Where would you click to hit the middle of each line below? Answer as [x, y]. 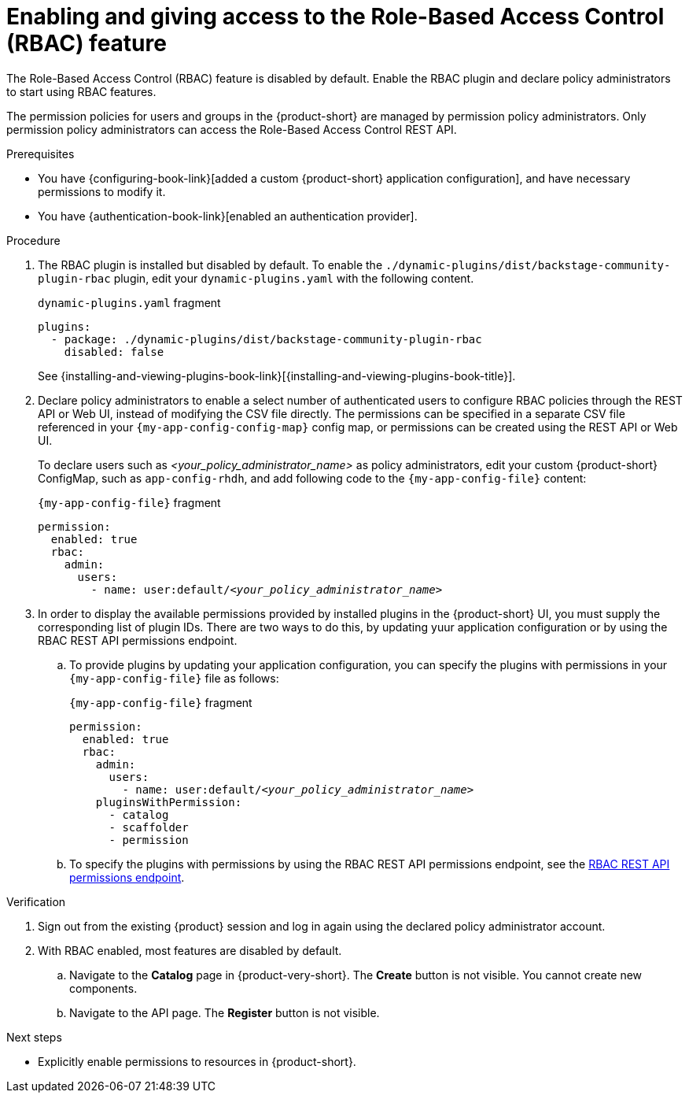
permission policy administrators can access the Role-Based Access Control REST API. [232, 129]
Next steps [34, 1037]
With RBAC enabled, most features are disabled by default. [190, 950]
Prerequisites [41, 154]
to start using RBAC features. [81, 91]
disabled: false [114, 352]
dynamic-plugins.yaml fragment [129, 302]
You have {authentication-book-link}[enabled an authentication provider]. [228, 216]
